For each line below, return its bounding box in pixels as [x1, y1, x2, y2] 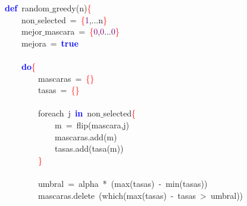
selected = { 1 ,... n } [37, 13, 108, 26]
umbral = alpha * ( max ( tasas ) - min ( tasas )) [37, 177, 208, 189]
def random [5, 2, 49, 14]
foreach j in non [37, 107, 101, 119]
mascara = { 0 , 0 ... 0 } [45, 25, 120, 38]
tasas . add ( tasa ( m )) [54, 142, 124, 155]
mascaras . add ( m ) [54, 130, 117, 143]
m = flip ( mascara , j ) [54, 118, 130, 131]
